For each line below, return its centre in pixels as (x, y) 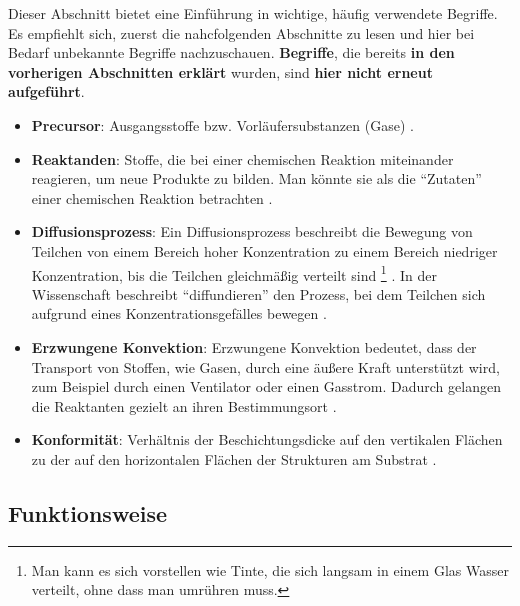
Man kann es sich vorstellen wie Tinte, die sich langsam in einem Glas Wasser (270, 569)
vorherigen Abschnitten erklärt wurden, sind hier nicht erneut (220, 71)
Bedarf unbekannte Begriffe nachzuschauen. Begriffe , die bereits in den (231, 52)
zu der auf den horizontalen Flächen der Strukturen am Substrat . (234, 458)
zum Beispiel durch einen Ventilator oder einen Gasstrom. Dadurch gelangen (266, 386)
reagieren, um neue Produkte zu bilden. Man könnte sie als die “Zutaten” (256, 178)
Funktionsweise (88, 512)
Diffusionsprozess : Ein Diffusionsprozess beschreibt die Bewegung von (252, 231)
